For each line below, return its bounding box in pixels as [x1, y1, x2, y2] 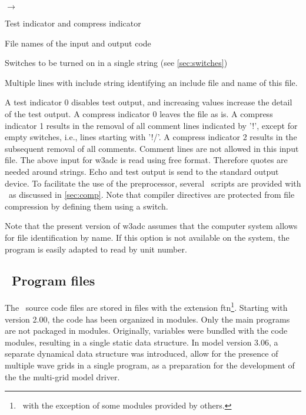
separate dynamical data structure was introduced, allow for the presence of [5, 347, 278, 360]
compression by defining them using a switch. [5, 200, 168, 212]
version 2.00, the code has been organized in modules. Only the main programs [5, 313, 290, 325]
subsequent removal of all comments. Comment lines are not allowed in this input [5, 142, 299, 154]
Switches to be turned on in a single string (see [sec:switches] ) [5, 57, 228, 69]
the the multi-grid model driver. [5, 370, 120, 383]
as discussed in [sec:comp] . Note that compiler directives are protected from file [8, 188, 295, 201]
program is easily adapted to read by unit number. [5, 243, 187, 255]
